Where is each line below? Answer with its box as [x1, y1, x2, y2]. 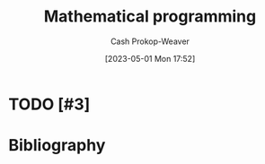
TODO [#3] [8, 94, 91, 114]
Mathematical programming [43, 6, 257, 27]
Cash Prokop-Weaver [110, 36, 190, 47]
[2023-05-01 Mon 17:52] [104, 53, 196, 64]
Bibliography [8, 135, 106, 156]
